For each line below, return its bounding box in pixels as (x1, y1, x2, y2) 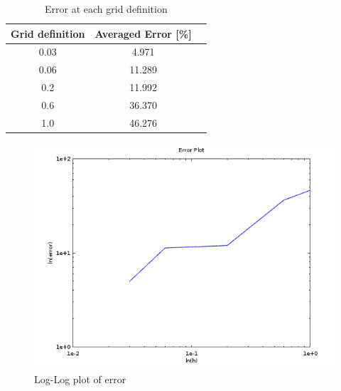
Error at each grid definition (45, 1, 168, 16)
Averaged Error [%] (94, 26, 192, 41)
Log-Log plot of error (34, 372, 126, 387)
